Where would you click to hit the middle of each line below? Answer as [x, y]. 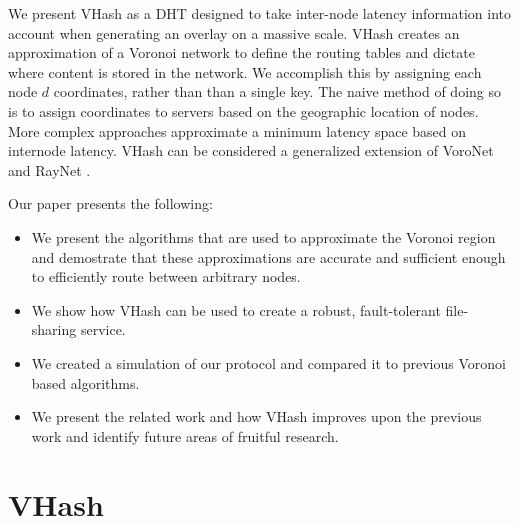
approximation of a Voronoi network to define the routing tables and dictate [241, 52]
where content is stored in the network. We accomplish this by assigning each [245, 71]
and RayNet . [49, 169]
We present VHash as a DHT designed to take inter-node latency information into [260, 13]
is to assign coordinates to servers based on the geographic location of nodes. [243, 110]
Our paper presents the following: [110, 203]
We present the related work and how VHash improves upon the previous [256, 416]
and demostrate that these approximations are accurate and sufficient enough [268, 256]
